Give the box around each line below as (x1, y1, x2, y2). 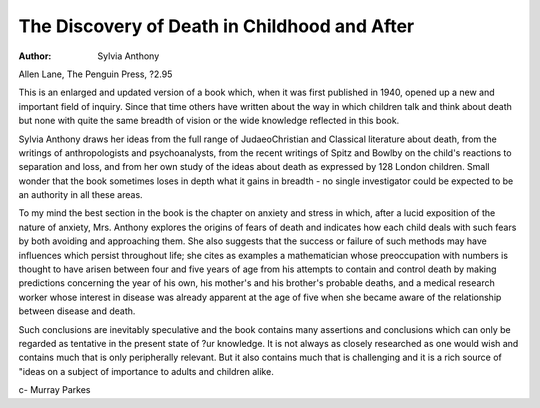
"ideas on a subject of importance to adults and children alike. (18, 365, 274, 377)
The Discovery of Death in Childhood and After (18, 15, 415, 37)
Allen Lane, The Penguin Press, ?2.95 (18, 68, 173, 80)
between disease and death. (18, 305, 136, 317)
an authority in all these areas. (18, 189, 144, 201)
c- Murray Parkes (18, 384, 91, 396)
